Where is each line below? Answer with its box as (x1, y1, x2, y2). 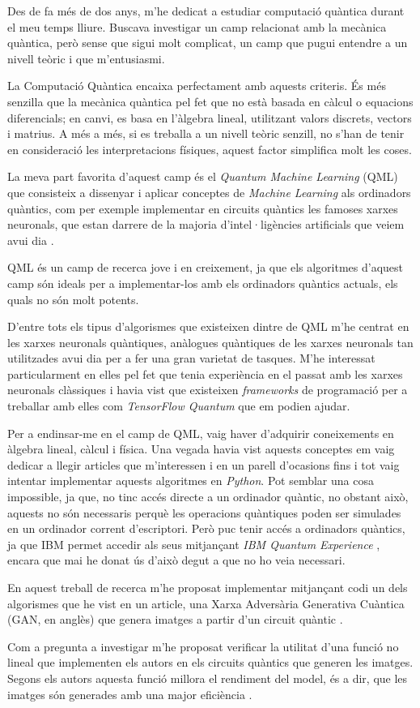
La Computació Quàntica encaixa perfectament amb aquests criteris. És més (7, 77, 386, 94)
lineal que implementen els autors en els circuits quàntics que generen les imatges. (7, 654, 414, 671)
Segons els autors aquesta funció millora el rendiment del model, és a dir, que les (7, 669, 408, 686)
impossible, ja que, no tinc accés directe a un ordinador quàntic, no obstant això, (7, 488, 409, 505)
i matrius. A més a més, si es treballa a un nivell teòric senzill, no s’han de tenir (7, 125, 405, 142)
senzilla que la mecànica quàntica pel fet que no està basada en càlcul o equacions (7, 92, 414, 109)
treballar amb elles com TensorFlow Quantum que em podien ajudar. (7, 397, 350, 414)
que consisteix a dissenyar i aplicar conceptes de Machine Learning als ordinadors (7, 183, 411, 200)
